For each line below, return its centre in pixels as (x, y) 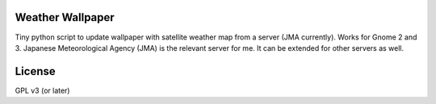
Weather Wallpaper (65, 17)
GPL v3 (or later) (42, 90)
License (35, 71)
